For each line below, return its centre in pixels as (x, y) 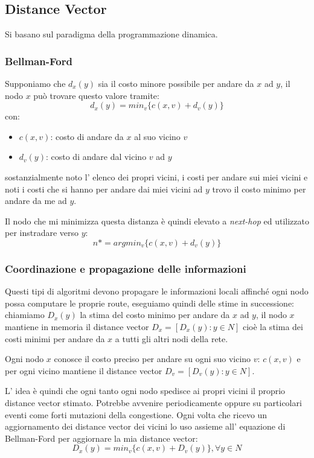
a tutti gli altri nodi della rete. (171, 338)
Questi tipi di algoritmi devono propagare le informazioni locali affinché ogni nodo (157, 291)
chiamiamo (25, 315)
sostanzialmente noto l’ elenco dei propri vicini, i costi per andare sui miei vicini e (156, 177)
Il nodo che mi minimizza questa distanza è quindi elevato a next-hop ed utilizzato (157, 221)
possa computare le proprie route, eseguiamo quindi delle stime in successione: (149, 303)
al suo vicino (157, 136)
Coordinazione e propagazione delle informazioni (126, 268)
